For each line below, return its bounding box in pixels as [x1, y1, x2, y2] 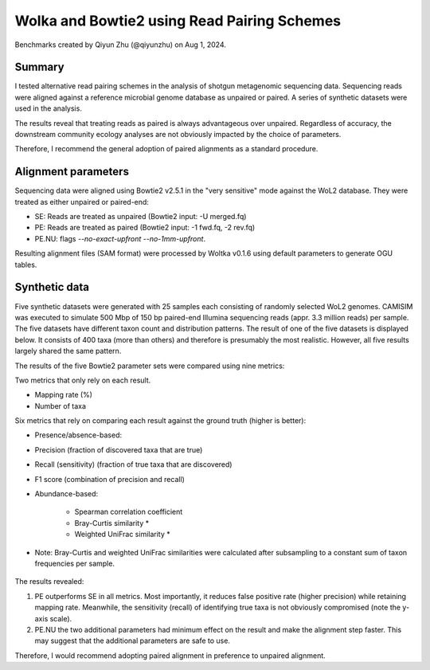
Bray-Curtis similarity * [74, 518, 150, 527]
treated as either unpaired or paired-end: [14, 197, 149, 206]
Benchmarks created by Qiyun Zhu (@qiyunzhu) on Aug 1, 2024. [14, 40, 227, 49]
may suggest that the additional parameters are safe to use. [34, 636, 231, 645]
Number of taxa [34, 401, 87, 410]
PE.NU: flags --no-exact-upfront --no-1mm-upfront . [34, 233, 206, 243]
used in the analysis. [14, 104, 83, 113]
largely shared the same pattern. [14, 347, 122, 356]
